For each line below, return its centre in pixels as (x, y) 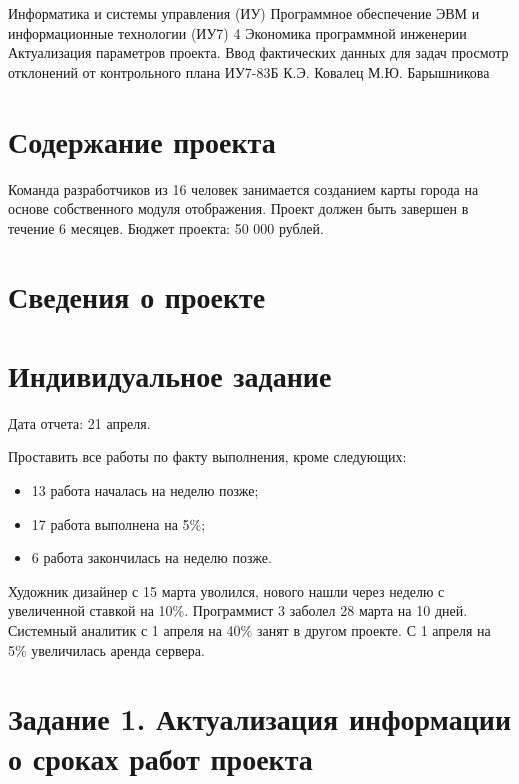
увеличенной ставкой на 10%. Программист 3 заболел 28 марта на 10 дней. (238, 610)
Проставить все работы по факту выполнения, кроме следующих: (207, 456)
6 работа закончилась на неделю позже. (151, 557)
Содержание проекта (142, 140)
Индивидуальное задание (170, 374)
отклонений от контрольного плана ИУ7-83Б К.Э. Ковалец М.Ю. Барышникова (249, 71)
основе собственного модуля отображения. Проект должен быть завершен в (238, 208)
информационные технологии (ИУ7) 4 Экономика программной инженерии (237, 32)
